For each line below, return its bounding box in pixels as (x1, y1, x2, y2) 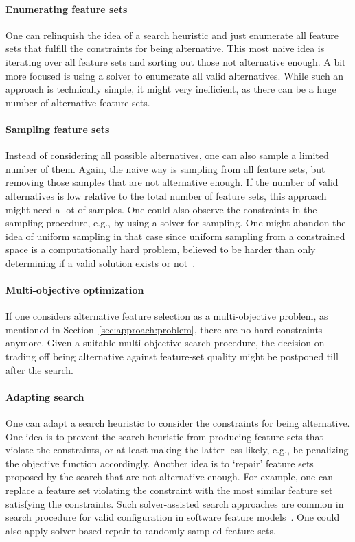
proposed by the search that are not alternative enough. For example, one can (5, 469, 333, 484)
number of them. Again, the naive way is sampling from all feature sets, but (5, 161, 325, 176)
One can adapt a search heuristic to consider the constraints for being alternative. (5, 416, 350, 430)
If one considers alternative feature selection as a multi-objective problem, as (5, 309, 328, 323)
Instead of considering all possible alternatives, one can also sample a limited (5, 148, 329, 163)
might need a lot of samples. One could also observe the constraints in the (5, 202, 317, 216)
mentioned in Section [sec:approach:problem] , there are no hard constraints (5, 322, 323, 336)
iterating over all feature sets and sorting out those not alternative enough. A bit (5, 54, 346, 69)
